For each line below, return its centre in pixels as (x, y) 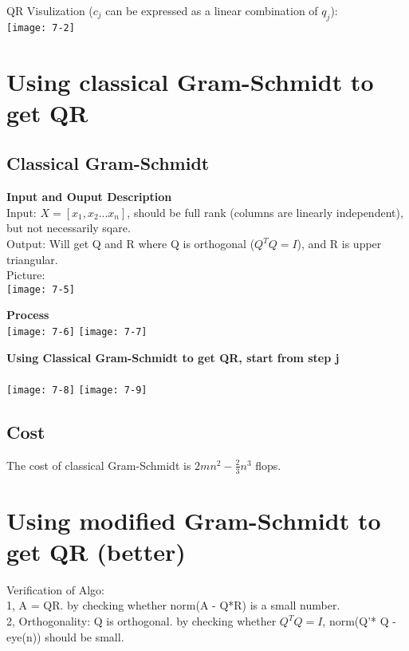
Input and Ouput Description (89, 197)
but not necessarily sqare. (69, 228)
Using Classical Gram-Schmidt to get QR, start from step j (173, 357)
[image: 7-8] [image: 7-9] (77, 390)
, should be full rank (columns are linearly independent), (265, 212)
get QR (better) (96, 551)
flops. (268, 465)
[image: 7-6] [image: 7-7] (77, 332)
